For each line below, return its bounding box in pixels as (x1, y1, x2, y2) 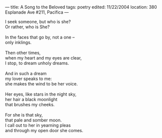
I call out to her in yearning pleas (5, 122, 71, 128)
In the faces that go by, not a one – (5, 34, 75, 40)
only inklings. (5, 39, 32, 45)
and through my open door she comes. (5, 128, 83, 133)
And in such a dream (5, 71, 47, 76)
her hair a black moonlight (5, 97, 58, 102)
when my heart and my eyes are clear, (5, 55, 82, 60)
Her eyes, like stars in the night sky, (5, 91, 77, 97)
